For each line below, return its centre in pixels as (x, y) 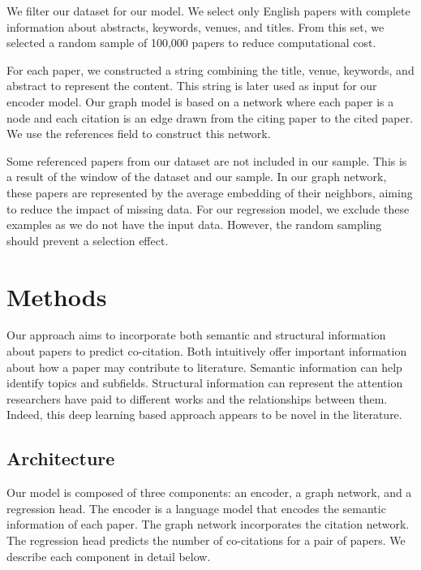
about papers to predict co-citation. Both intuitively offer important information (207, 351)
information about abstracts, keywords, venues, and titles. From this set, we (195, 26)
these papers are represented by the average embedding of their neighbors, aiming (210, 192)
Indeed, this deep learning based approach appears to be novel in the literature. (204, 415)
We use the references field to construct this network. (139, 134)
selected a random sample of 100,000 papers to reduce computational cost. (191, 43)
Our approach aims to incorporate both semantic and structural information (196, 335)
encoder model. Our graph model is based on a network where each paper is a (200, 101)
